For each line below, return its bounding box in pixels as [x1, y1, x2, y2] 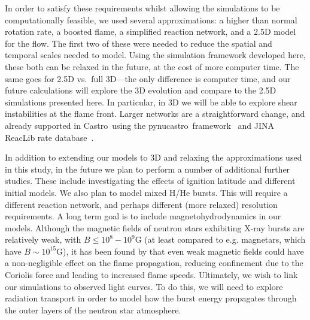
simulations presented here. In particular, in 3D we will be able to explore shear [5, 95, 297, 108]
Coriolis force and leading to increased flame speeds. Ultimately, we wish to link [5, 268, 298, 281]
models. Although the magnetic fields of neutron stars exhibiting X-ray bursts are [5, 221, 305, 234]
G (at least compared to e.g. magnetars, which [135, 233, 306, 246]
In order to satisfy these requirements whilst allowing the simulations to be [5, 2, 280, 14]
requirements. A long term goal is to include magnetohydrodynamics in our [5, 210, 281, 222]
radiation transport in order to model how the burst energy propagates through [5, 292, 297, 304]
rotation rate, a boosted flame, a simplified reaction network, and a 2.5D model [5, 25, 296, 38]
